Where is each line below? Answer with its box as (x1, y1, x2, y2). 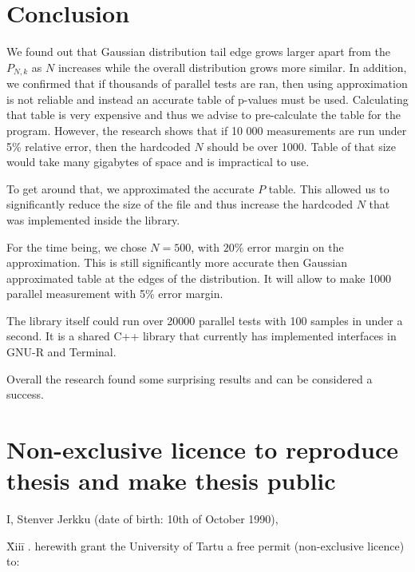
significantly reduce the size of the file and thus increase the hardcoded (6, 196, 354, 213)
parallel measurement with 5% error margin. (6, 285, 223, 302)
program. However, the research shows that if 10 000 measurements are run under (6, 121, 407, 138)
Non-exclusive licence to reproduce (6, 433, 399, 466)
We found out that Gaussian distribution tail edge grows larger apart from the (6, 43, 390, 60)
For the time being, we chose (6, 238, 147, 255)
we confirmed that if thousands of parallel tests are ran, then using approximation (6, 75, 408, 92)
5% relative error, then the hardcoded (6, 137, 191, 154)
